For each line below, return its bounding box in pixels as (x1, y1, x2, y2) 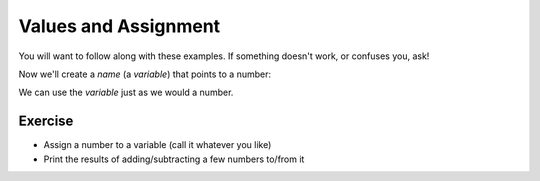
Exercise (18, 113, 74, 130)
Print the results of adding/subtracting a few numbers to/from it (43, 153, 305, 165)
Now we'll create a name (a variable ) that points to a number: (18, 68, 272, 80)
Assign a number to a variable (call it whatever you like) (43, 139, 272, 151)
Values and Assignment (18, 15, 221, 37)
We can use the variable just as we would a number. (18, 86, 234, 99)
